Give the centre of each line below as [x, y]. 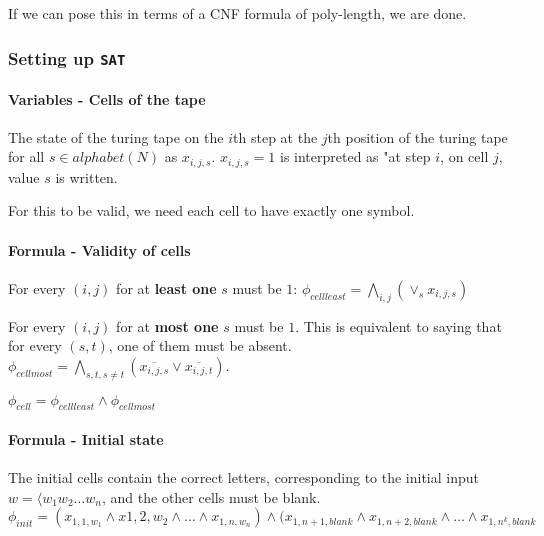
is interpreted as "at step [355, 156]
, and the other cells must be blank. [211, 496]
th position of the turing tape [417, 136]
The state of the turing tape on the [116, 136]
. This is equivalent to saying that [398, 325]
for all [26, 156]
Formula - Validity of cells [99, 249]
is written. [86, 176]
